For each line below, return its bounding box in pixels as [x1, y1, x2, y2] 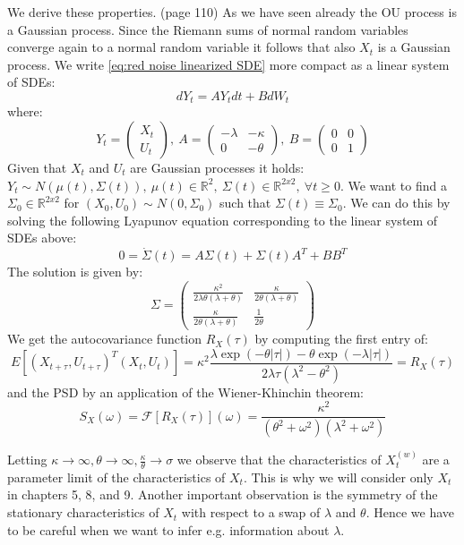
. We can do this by [342, 193, 451, 212]
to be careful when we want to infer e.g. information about [7, 520, 330, 539]
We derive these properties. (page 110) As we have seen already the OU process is [7, 3, 457, 21]
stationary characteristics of [7, 503, 159, 522]
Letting [7, 450, 47, 469]
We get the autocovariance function [7, 329, 202, 348]
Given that [7, 158, 67, 177]
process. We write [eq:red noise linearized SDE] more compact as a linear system [7, 55, 450, 73]
